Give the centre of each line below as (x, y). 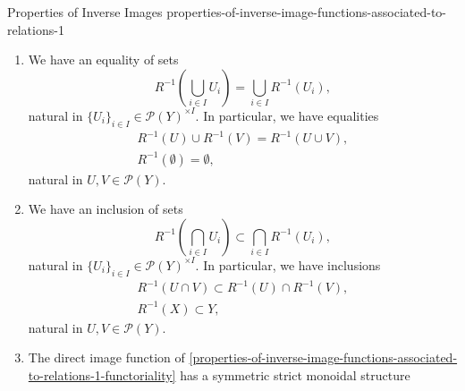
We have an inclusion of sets (106, 209)
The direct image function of (106, 357)
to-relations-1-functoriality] (102, 374)
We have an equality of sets (103, 59)
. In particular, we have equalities (287, 115)
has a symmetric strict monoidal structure (295, 374)
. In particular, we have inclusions (288, 264)
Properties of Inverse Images (85, 12)
